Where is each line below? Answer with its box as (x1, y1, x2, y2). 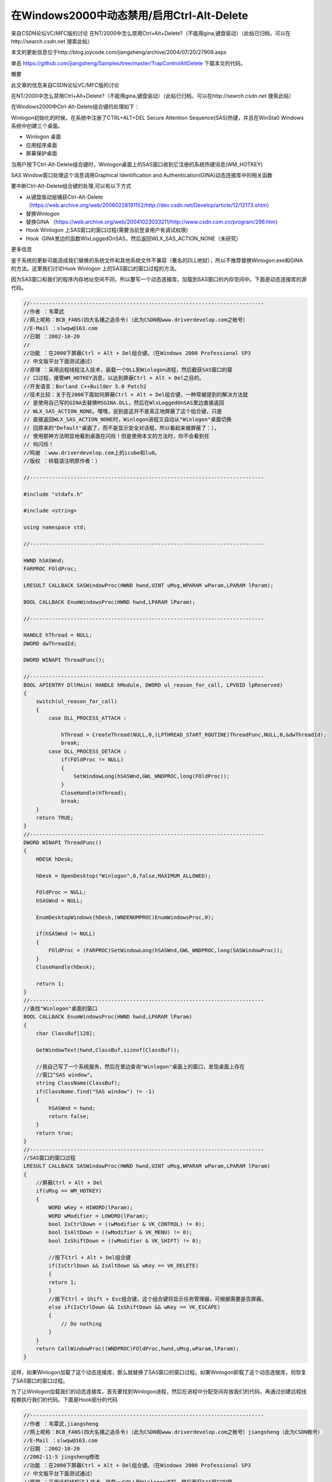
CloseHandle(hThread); (60, 789, 127, 796)
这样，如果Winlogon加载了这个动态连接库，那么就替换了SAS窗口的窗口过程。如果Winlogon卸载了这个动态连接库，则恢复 (11, 1369, 307, 1376)
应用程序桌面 (25, 141, 58, 148)
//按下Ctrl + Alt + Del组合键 (48, 1254, 131, 1261)
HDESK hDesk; (36, 855, 74, 863)
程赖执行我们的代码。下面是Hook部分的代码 (11, 1396, 118, 1403)
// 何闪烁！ (23, 441, 54, 448)
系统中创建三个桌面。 (11, 122, 63, 130)
